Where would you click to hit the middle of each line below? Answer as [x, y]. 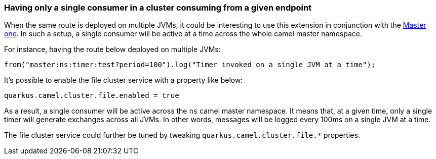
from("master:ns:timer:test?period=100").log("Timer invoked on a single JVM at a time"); [190, 65]
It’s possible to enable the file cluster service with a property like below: [124, 80]
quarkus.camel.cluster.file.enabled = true [92, 96]
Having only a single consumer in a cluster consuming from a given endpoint [158, 8]
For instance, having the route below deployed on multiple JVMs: [112, 49]
